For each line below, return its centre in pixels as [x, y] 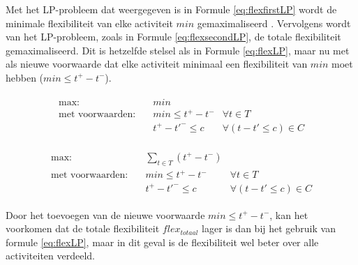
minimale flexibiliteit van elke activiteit [89, 23]
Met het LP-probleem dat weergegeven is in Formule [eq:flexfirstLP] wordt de [171, 9]
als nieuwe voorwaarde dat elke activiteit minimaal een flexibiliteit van [157, 64]
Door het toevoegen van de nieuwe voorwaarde [105, 214]
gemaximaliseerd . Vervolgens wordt [274, 23]
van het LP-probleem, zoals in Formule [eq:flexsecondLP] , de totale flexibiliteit [173, 37]
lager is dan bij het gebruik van [269, 228]
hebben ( [25, 77]
